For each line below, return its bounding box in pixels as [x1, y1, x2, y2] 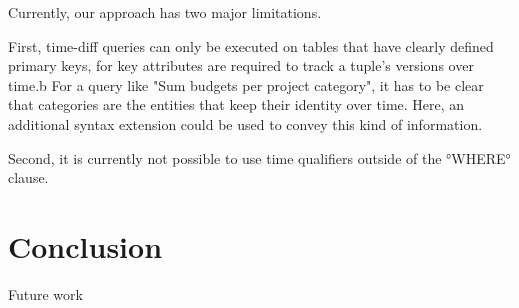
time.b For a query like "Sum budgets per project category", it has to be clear [8, 74, 484, 95]
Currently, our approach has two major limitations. [8, 2, 322, 22]
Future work [8, 283, 83, 304]
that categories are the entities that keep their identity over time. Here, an [8, 94, 465, 115]
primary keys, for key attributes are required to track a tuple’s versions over [8, 55, 474, 76]
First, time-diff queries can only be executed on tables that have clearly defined [8, 35, 494, 56]
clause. [8, 167, 49, 188]
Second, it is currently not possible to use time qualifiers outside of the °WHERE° [8, 147, 511, 168]
